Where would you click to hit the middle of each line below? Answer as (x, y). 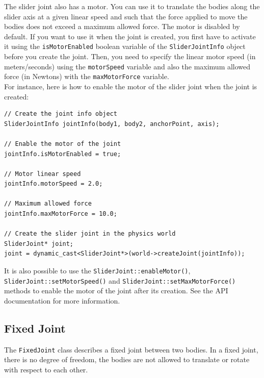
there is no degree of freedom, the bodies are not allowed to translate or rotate (127, 359)
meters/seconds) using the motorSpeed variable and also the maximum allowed (127, 66)
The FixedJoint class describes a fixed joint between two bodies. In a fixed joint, (131, 349)
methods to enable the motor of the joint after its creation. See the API (116, 291)
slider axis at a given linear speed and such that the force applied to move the (126, 16)
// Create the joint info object (61, 114)
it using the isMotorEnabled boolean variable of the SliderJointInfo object (125, 46)
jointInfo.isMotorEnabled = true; (63, 154)
